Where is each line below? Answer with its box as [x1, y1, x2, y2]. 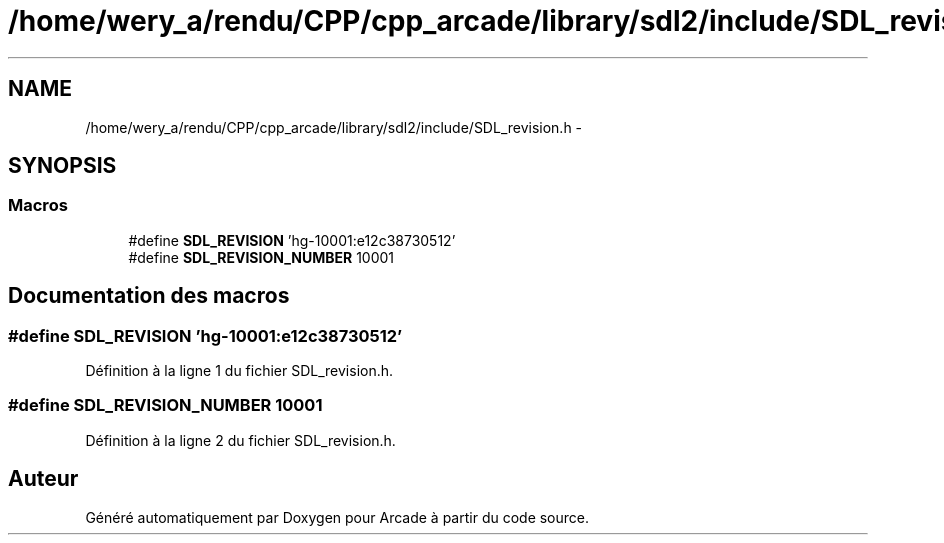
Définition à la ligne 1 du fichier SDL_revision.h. [85, 362, 394, 380]
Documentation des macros [8, 283, 290, 309]
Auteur [8, 466, 79, 492]
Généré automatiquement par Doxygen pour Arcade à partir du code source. [85, 508, 590, 526]
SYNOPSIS [8, 153, 117, 179]
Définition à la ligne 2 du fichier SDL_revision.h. [85, 431, 396, 449]
